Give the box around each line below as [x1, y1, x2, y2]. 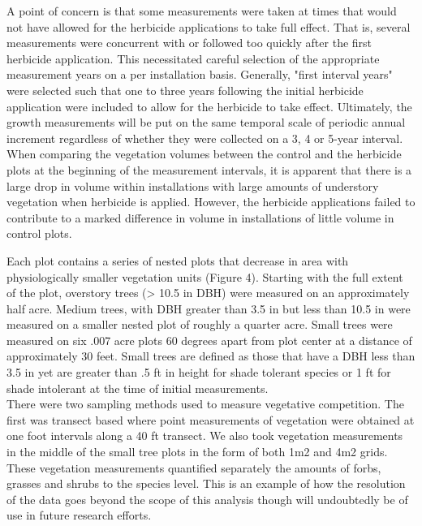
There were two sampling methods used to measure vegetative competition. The [6, 395, 404, 412]
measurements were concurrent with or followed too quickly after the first [6, 34, 372, 51]
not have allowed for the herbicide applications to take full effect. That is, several [6, 18, 411, 35]
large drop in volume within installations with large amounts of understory [6, 177, 379, 194]
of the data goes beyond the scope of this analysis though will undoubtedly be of [6, 490, 408, 507]
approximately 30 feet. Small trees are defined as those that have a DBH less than [6, 347, 416, 364]
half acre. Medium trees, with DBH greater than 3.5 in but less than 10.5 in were [6, 300, 411, 317]
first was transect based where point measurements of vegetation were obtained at [6, 411, 415, 428]
